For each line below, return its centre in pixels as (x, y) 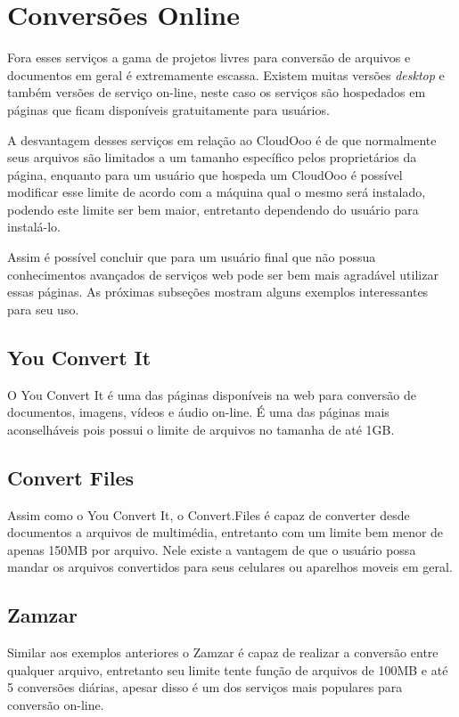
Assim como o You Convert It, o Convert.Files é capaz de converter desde (209, 514)
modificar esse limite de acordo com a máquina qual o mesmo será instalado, (217, 192)
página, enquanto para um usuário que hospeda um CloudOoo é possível (205, 174)
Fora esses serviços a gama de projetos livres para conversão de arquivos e (209, 57)
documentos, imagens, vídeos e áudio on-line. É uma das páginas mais (198, 412)
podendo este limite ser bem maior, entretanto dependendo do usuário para (213, 209)
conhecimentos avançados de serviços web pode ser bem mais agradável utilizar (223, 274)
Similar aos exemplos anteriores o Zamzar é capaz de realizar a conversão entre (223, 652)
